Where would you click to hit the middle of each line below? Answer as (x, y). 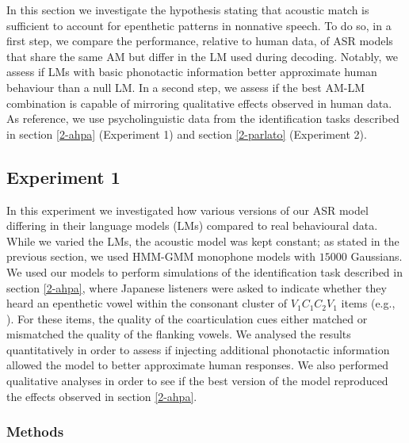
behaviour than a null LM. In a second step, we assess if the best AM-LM (186, 87)
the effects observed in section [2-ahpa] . (102, 396)
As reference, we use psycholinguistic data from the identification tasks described (203, 118)
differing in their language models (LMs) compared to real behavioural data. (192, 225)
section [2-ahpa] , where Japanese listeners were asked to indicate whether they (197, 287)
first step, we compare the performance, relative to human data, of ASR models (200, 41)
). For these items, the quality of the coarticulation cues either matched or (187, 318)
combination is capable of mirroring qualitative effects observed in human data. (199, 103)
